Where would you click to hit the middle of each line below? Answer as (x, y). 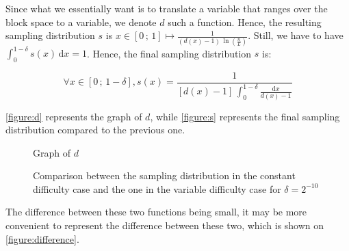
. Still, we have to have (296, 35)
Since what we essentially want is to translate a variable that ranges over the (167, 8)
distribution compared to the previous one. (95, 130)
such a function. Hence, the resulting (245, 22)
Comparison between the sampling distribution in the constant (164, 175)
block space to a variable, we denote (81, 22)
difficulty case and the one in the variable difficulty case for (157, 188)
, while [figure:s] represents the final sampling (245, 116)
